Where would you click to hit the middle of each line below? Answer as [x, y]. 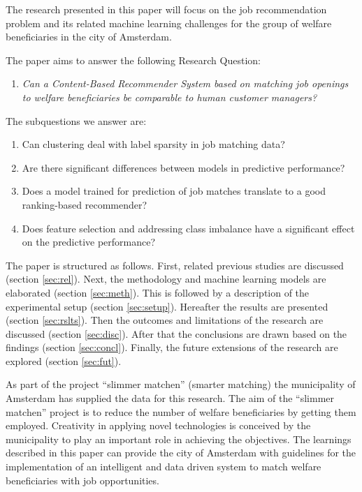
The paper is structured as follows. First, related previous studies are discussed [175, 265]
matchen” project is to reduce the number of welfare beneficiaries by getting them [181, 411]
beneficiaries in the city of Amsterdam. [89, 37]
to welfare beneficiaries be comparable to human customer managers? [169, 97]
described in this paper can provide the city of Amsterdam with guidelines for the [181, 453]
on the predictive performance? [89, 242]
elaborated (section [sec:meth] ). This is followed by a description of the [158, 292]
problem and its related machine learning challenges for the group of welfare [169, 23]
